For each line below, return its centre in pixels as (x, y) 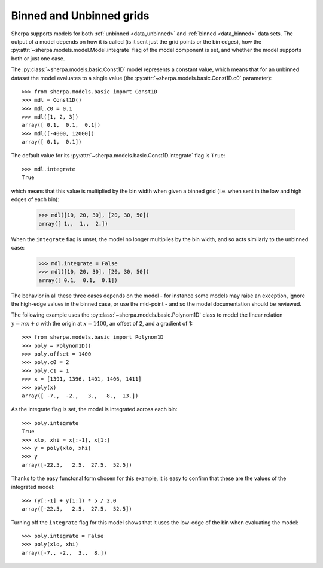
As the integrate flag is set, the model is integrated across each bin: (94, 409)
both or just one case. (38, 58)
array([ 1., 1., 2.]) (74, 224)
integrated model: (33, 487)
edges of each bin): (35, 199)
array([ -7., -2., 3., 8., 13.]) (80, 396)
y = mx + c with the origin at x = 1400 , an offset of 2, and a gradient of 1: (102, 323)
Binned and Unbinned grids (80, 16)
